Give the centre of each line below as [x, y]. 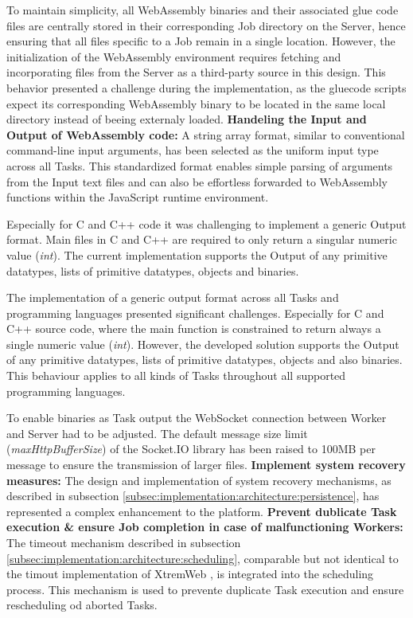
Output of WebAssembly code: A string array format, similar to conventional [206, 134]
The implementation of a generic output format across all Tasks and [173, 297]
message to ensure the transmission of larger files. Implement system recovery [206, 465]
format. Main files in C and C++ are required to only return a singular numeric [202, 239]
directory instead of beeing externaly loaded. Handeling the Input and [187, 119]
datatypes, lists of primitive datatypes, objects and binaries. [153, 270]
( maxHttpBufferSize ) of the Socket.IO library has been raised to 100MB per [191, 449]
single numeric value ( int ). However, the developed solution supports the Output [203, 344]
